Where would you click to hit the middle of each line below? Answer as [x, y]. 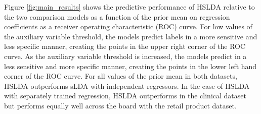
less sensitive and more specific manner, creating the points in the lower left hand [130, 66]
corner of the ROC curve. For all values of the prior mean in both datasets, [121, 76]
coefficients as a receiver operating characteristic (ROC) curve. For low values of [128, 26]
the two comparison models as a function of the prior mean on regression [117, 16]
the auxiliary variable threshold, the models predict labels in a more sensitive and [131, 36]
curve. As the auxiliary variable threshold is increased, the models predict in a [125, 56]
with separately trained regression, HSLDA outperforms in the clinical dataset [125, 96]
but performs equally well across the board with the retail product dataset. [120, 105]
